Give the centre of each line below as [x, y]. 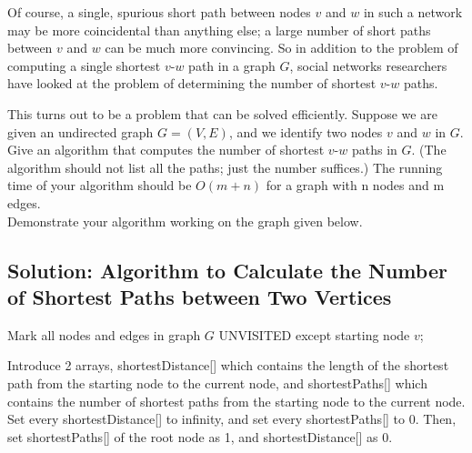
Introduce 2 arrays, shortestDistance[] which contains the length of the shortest [228, 365]
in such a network [413, 12]
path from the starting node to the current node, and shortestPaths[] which [217, 383]
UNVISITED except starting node [314, 334]
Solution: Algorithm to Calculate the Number [227, 270]
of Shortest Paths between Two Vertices [200, 296]
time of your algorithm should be [100, 185]
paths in [374, 150]
